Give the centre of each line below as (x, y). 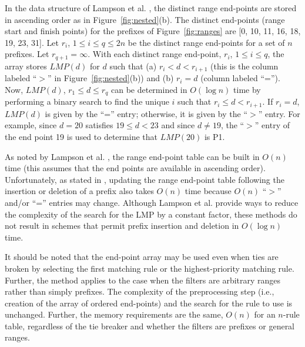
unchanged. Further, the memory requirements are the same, (114, 314)
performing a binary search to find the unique (87, 101)
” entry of (272, 125)
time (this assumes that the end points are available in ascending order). (135, 168)
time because (208, 191)
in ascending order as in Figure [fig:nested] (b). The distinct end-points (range (145, 19)
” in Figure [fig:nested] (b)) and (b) (111, 78)
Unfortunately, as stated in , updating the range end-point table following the (145, 179)
